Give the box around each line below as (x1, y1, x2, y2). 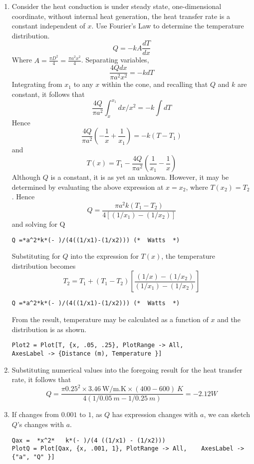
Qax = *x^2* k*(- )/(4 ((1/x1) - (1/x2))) (11, 437, 166, 444)
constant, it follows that (11, 89, 85, 99)
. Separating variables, (81, 54, 149, 65)
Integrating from (11, 79, 62, 89)
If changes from (11, 409, 59, 420)
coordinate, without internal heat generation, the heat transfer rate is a (11, 10, 230, 21)
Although (11, 172, 40, 182)
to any (73, 79, 93, 89)
